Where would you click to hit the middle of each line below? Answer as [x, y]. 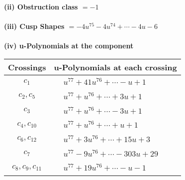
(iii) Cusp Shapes [34, 26]
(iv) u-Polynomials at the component [69, 46]
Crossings [27, 67]
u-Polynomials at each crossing [115, 67]
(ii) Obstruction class [41, 6]
